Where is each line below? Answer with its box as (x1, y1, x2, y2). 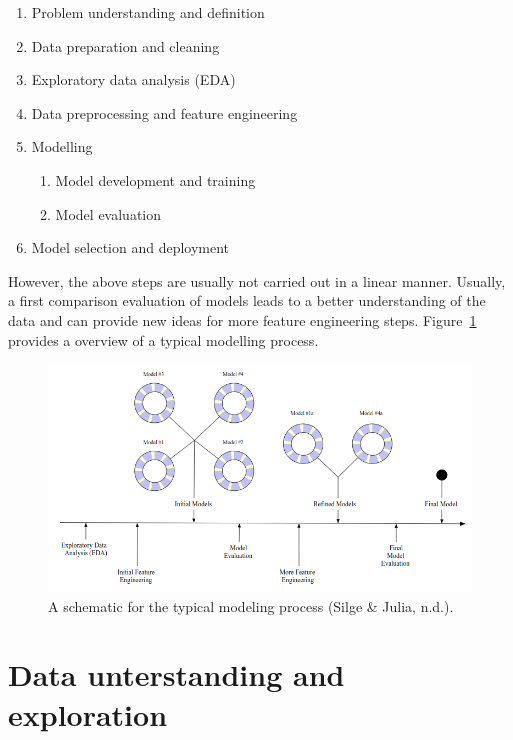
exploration (8, 693, 168, 734)
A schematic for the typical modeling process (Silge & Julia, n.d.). (48, 595, 454, 616)
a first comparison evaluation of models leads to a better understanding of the (8, 290, 486, 311)
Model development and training (55, 169, 256, 190)
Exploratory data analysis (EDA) (31, 69, 236, 90)
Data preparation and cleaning (31, 35, 220, 56)
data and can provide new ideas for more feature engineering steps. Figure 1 (8, 309, 477, 330)
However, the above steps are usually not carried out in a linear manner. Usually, (8, 270, 506, 291)
